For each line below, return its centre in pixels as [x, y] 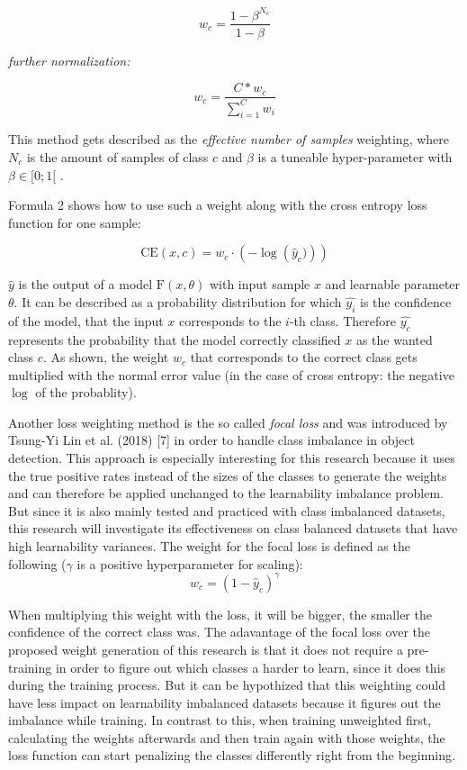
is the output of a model [85, 284]
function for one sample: [75, 222]
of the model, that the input [86, 320]
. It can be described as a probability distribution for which [178, 301]
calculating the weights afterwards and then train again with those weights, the [227, 737]
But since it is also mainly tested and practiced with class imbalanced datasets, [227, 510]
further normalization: [69, 60]
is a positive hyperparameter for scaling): [190, 563]
